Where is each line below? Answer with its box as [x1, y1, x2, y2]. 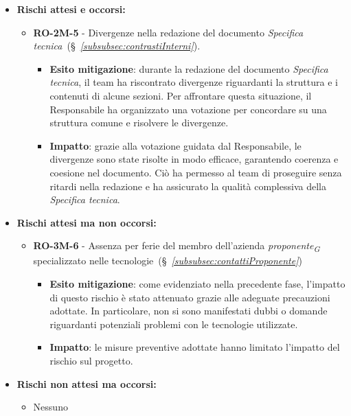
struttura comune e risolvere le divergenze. [49, 115, 229, 130]
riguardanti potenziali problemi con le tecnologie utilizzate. [49, 316, 298, 331]
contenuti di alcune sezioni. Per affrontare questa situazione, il [49, 88, 312, 102]
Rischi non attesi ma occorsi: [16, 376, 157, 391]
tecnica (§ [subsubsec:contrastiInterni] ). [33, 38, 201, 53]
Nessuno [33, 400, 68, 414]
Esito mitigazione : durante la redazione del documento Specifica [49, 61, 328, 76]
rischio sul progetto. [49, 354, 133, 367]
